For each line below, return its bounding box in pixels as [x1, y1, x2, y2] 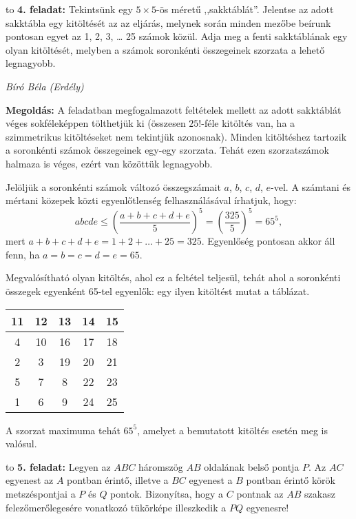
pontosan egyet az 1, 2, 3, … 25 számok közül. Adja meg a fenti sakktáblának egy [6, 29, 348, 43]
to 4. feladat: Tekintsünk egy [6, 2, 133, 16]
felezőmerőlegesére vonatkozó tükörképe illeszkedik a [6, 500, 227, 514]
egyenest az [6, 473, 54, 487]
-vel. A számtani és [271, 179, 351, 194]
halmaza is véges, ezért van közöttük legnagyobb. [6, 156, 213, 170]
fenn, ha [6, 247, 40, 261]
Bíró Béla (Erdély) [6, 79, 84, 93]
